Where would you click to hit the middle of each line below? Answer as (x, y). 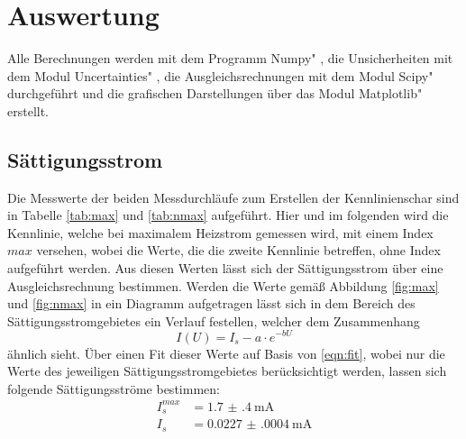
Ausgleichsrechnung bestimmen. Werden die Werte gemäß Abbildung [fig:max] (223, 285)
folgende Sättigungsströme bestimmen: (114, 388)
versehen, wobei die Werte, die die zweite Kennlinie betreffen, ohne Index (238, 250)
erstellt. (28, 110)
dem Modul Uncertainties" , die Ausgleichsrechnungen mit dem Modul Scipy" (220, 75)
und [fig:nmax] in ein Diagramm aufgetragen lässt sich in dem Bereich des (211, 303)
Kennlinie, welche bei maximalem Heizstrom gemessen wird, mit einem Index (220, 232)
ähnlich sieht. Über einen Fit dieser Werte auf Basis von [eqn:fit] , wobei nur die (226, 353)
